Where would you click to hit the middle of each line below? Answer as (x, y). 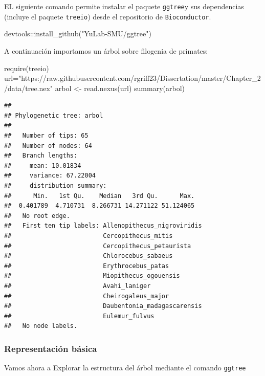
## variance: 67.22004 (50, 176)
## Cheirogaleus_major (87, 296)
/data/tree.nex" (29, 88)
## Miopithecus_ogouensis (92, 276)
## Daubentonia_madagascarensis (103, 306)
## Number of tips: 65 (46, 136)
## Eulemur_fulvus (79, 316)
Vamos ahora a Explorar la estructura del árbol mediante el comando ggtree (125, 368)
